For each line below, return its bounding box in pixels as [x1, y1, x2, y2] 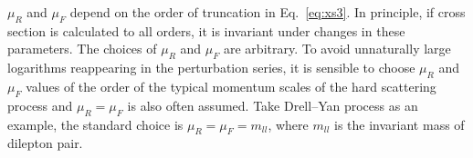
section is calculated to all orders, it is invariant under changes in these [7, 21, 405, 40]
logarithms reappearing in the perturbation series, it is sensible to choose [7, 58, 415, 77]
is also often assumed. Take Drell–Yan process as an [127, 95, 418, 114]
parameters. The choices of [7, 39, 157, 58]
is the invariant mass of [334, 114, 465, 133]
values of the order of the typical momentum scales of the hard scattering [26, 76, 436, 95]
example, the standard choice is [7, 114, 184, 133]
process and [7, 95, 73, 114]
